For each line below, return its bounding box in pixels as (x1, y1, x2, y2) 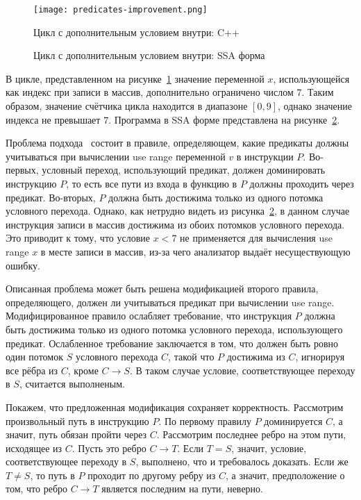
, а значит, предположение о (226, 467, 345, 482)
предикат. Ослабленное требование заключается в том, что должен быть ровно (6, 335, 339, 350)
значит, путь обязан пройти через (6, 427, 147, 442)
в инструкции (236, 149, 294, 163)
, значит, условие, (231, 440, 307, 455)
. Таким (301, 85, 334, 99)
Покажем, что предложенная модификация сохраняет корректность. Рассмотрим (6, 399, 344, 414)
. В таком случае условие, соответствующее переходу (129, 362, 355, 377)
